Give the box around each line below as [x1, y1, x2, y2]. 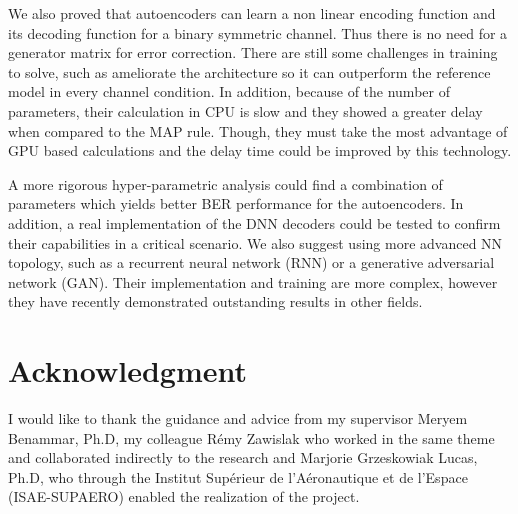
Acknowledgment [8, 350, 247, 391]
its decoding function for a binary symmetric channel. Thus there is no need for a [8, 22, 508, 43]
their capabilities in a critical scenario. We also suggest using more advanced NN [8, 232, 503, 253]
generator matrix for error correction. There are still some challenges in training [8, 42, 498, 63]
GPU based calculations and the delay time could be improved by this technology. [8, 140, 512, 161]
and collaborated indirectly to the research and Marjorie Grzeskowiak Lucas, [8, 447, 478, 468]
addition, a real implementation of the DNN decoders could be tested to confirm [8, 212, 501, 233]
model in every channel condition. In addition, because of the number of [8, 81, 450, 102]
